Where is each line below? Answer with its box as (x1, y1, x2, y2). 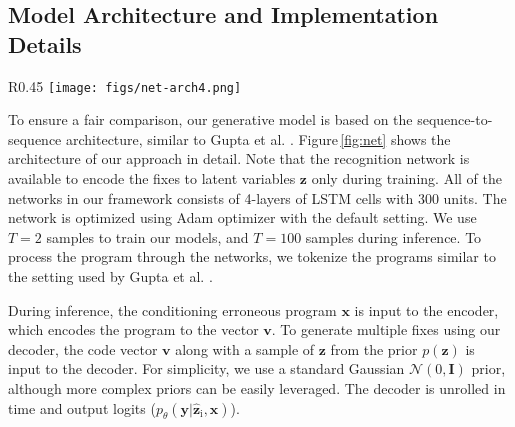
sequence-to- (417, 109, 493, 130)
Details (8, 28, 82, 59)
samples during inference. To (305, 226, 482, 247)
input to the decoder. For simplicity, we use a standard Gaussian (8, 358, 405, 379)
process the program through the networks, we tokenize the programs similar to (8, 246, 496, 267)
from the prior (330, 338, 418, 359)
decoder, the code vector (8, 338, 158, 359)
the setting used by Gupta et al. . (8, 266, 213, 286)
